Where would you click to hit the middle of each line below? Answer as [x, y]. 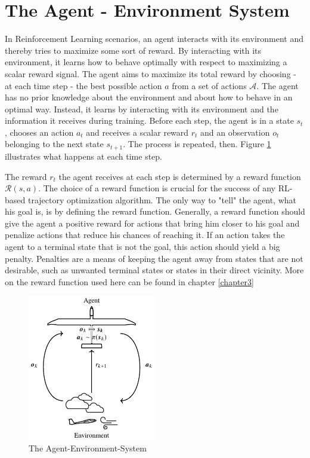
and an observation [235, 132]
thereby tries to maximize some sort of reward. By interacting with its [133, 50]
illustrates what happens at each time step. [83, 156]
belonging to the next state [54, 144]
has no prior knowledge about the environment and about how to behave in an [149, 97]
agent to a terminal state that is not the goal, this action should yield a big [142, 247]
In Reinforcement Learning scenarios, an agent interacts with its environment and [154, 39]
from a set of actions [209, 85]
